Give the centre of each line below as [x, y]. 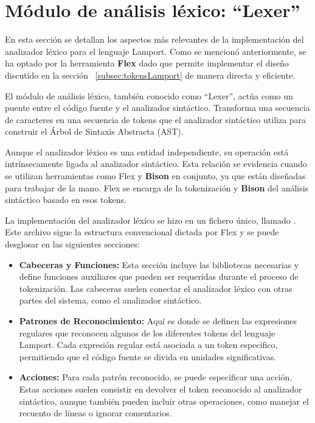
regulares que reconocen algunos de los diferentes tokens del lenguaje [147, 332]
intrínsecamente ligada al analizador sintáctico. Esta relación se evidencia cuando [156, 164]
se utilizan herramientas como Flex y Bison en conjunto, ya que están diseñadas [155, 176]
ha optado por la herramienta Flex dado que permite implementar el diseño [147, 63]
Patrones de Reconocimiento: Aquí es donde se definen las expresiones [158, 321]
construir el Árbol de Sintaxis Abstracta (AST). [94, 131]
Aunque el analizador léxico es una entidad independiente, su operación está [147, 151]
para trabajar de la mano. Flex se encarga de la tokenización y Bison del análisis [157, 187]
